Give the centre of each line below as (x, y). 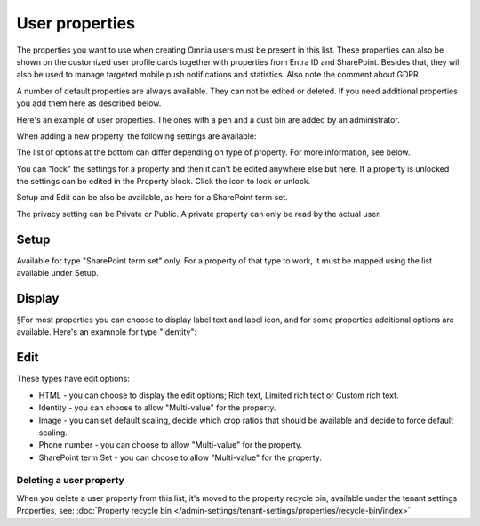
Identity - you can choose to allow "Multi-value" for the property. (157, 408)
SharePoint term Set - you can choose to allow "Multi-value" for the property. (180, 457)
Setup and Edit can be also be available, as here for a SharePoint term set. (152, 198)
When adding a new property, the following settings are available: (136, 136)
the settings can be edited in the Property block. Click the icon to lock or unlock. (164, 182)
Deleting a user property (70, 481)
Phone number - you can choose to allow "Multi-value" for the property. (170, 445)
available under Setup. (58, 273)
